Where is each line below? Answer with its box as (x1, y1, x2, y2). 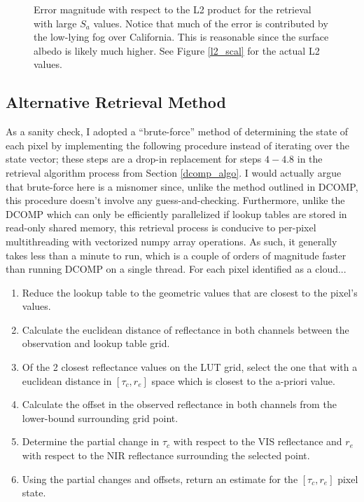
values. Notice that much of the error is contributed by (93, 15, 328, 30)
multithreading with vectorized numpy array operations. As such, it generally (6, 233, 337, 248)
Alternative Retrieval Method (6, 91, 226, 113)
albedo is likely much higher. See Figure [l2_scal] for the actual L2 (34, 43, 320, 57)
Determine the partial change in (22, 434, 160, 449)
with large (34, 15, 77, 30)
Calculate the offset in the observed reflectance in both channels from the (22, 397, 337, 412)
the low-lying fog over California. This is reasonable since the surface (34, 29, 329, 44)
